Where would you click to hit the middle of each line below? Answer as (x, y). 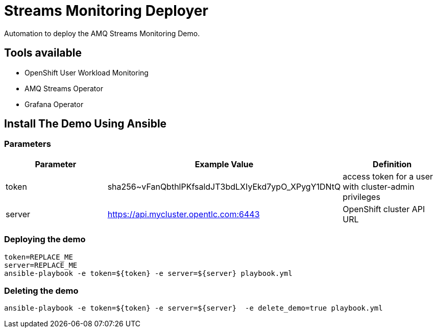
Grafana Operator (54, 104)
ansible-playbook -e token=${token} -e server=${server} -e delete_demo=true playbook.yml (193, 308)
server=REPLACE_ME (41, 265)
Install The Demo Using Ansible (86, 124)
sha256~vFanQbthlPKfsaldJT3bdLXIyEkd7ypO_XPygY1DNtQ (224, 186)
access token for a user (388, 176)
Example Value (224, 164)
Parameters (28, 144)
